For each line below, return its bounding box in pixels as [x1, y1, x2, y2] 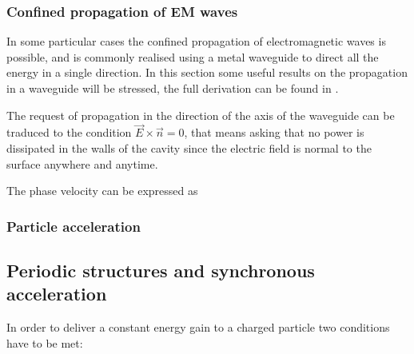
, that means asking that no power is [184, 124, 364, 141]
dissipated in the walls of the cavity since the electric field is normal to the [6, 140, 372, 156]
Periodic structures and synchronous [6, 258, 315, 283]
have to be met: [6, 334, 83, 351]
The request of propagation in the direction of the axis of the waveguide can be [6, 106, 395, 123]
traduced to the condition [6, 124, 132, 141]
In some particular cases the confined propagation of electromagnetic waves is [6, 33, 386, 50]
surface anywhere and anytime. [6, 155, 158, 172]
